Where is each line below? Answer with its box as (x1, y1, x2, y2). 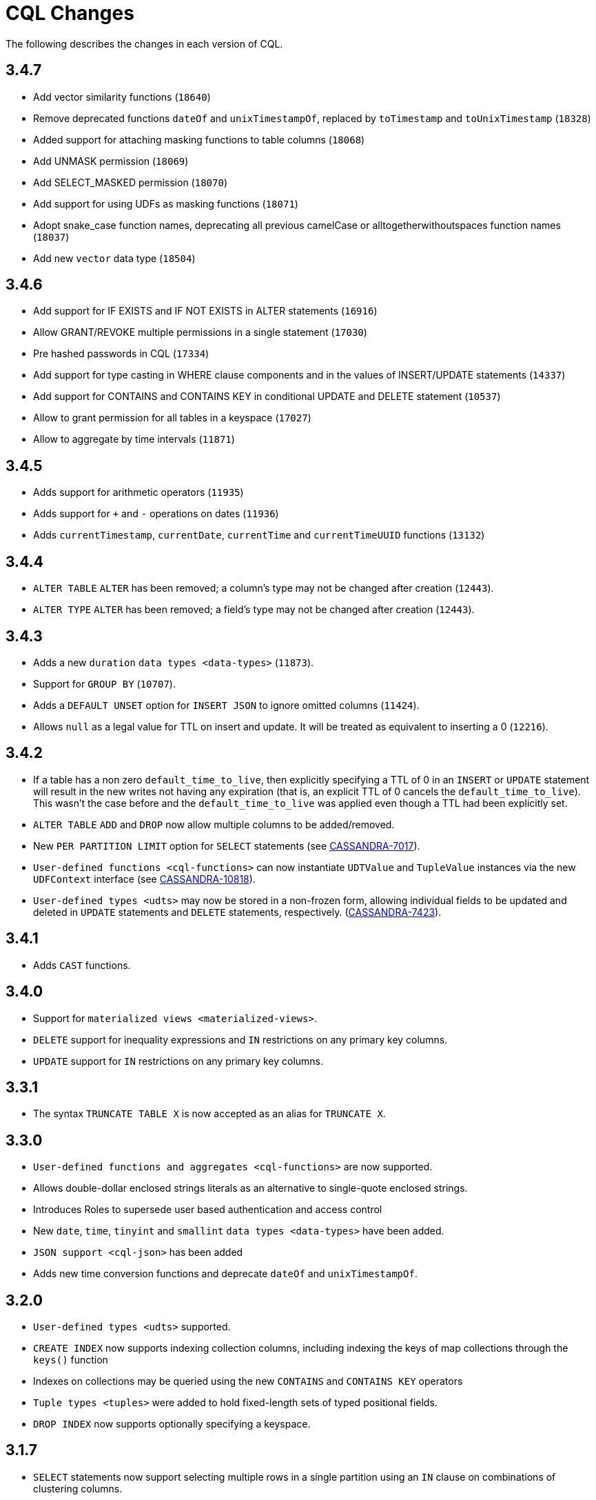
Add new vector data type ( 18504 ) (33, 252, 196, 264)
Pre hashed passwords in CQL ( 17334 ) (33, 348, 209, 360)
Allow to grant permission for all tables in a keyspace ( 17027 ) (33, 412, 311, 424)
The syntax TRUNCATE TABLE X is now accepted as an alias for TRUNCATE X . (33, 1108, 386, 1120)
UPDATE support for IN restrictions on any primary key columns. (33, 1054, 324, 1067)
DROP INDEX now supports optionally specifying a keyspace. (33, 1418, 311, 1430)
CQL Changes (6, 1, 134, 25)
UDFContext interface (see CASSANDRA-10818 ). (33, 872, 256, 885)
